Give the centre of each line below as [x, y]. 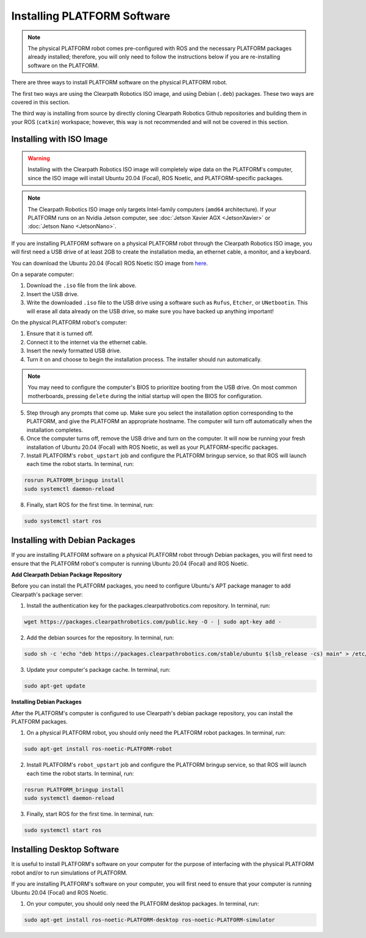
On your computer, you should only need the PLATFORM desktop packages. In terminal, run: [143, 904]
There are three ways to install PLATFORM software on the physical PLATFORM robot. [119, 82]
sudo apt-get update [55, 686]
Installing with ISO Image [59, 140]
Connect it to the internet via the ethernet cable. [87, 342]
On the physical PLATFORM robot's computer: [69, 322]
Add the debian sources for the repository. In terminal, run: [100, 638]
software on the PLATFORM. [63, 65]
